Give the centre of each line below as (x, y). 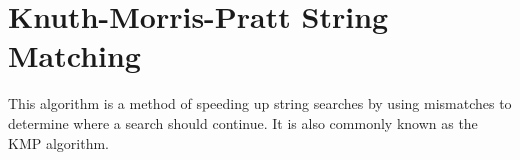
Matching (74, 55)
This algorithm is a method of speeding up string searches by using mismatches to (260, 103)
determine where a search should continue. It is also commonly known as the (243, 122)
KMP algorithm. (58, 142)
